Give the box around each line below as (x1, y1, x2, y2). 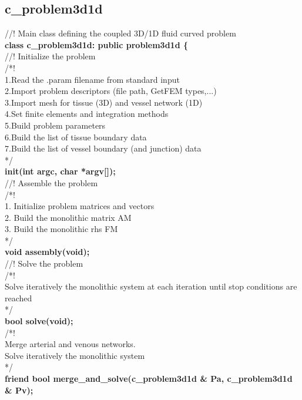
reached (5, 291, 32, 304)
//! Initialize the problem (5, 50, 96, 62)
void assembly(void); (5, 246, 90, 258)
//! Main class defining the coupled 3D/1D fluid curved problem (5, 27, 236, 39)
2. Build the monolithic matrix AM (5, 211, 132, 223)
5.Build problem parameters (5, 119, 106, 131)
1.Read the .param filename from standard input (5, 73, 180, 85)
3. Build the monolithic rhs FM (5, 223, 118, 235)
